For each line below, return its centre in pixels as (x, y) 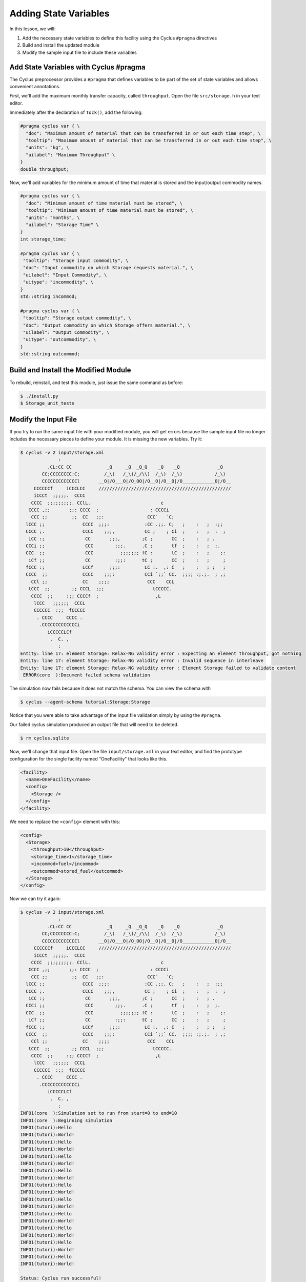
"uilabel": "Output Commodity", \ (66, 332)
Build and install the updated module (61, 45)
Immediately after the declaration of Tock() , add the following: (76, 112)
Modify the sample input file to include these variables (79, 52)
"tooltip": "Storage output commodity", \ (77, 318)
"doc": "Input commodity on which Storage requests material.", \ (108, 268)
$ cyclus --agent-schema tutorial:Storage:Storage (85, 702)
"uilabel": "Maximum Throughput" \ (70, 155)
